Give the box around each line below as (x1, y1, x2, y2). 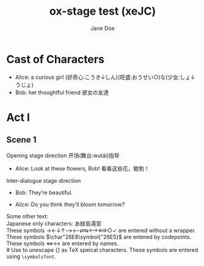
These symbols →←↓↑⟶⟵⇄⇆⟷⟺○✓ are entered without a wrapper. (6, 226, 197, 234)
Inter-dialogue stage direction (6, 177, 81, 184)
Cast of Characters (6, 52, 105, 66)
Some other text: (6, 212, 49, 220)
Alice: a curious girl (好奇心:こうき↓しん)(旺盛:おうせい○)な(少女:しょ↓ (15, 73, 195, 81)
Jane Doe (90, 24, 115, 32)
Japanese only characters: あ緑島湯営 (6, 220, 102, 227)
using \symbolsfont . (6, 253, 56, 260)
